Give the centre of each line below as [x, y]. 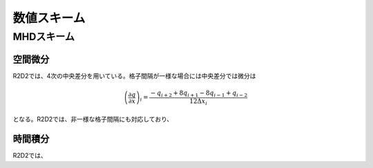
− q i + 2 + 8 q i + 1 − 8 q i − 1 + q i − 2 [199, 93]
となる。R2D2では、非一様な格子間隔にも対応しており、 [93, 119]
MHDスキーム [44, 37]
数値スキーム [49, 18]
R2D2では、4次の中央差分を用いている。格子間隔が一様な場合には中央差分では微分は [134, 75]
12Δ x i [198, 102]
